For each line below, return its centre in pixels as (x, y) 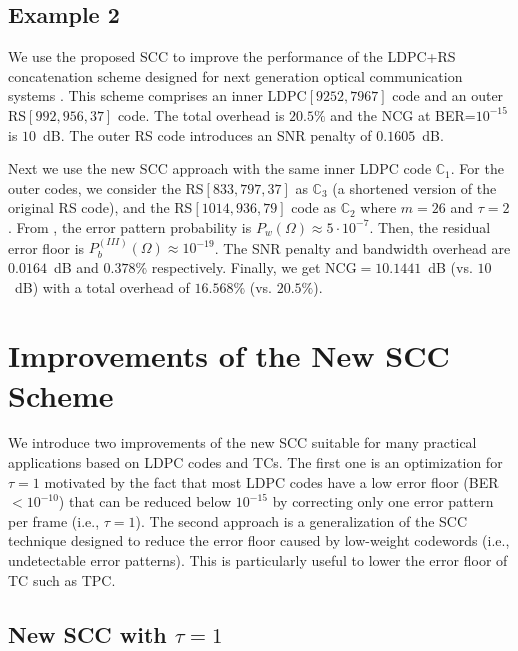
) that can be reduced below (145, 501)
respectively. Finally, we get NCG (254, 266)
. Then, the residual (430, 226)
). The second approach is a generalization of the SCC (301, 520)
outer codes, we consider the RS (106, 187)
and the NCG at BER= (403, 114)
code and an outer (448, 95)
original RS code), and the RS (100, 207)
